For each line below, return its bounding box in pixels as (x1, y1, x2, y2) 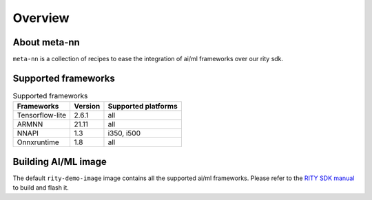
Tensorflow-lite (17, 111, 67, 120)
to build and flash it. (12, 184, 69, 192)
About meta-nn (12, 36, 81, 48)
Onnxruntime (17, 137, 59, 147)
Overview (12, 10, 70, 25)
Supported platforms (107, 102, 178, 111)
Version (74, 102, 101, 111)
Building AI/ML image (12, 155, 107, 168)
